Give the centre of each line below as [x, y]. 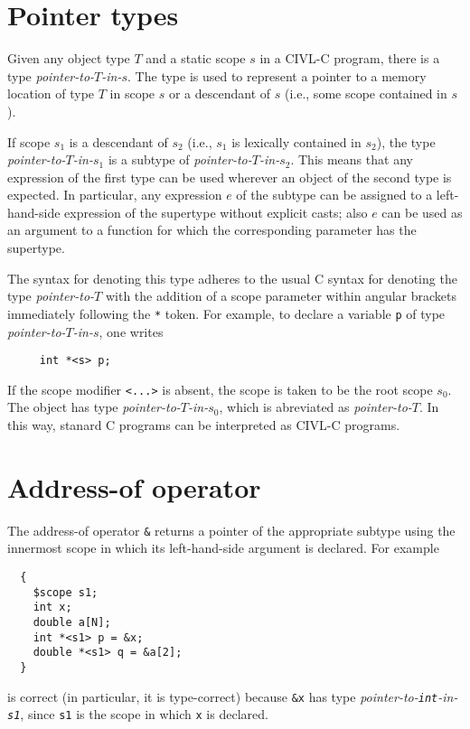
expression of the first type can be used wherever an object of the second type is [230, 177]
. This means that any [352, 159]
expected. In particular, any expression [115, 195]
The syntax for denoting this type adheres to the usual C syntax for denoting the [232, 278]
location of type [51, 93]
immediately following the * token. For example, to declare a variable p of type [226, 313]
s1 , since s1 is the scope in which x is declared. [138, 714]
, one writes [131, 331]
